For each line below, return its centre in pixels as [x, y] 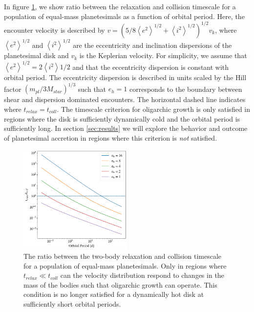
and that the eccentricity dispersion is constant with [151, 67]
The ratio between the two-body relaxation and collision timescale [123, 256]
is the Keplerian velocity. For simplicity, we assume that [163, 55]
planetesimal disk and [36, 55]
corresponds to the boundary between [186, 89]
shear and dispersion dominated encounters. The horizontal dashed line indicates [125, 99]
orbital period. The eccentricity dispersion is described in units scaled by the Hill [125, 77]
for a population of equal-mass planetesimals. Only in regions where [125, 265]
